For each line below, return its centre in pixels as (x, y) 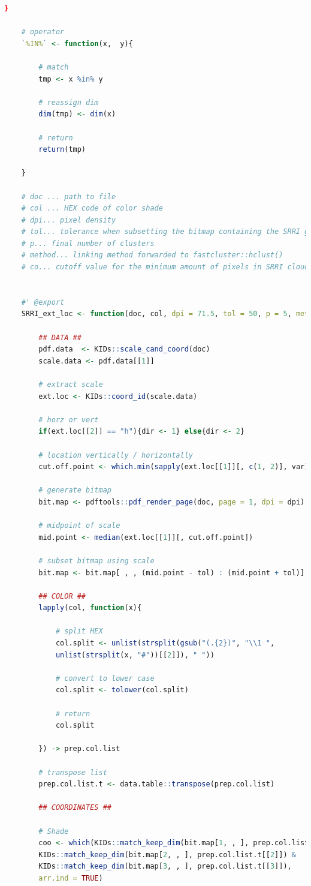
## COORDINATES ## (75, 808)
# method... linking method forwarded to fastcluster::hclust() (152, 255)
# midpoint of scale (79, 526)
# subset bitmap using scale (96, 561)
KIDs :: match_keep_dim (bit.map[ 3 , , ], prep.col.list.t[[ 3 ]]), (165, 867)
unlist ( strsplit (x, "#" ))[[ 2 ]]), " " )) (135, 655)
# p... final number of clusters (88, 243)
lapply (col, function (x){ (90, 608)
